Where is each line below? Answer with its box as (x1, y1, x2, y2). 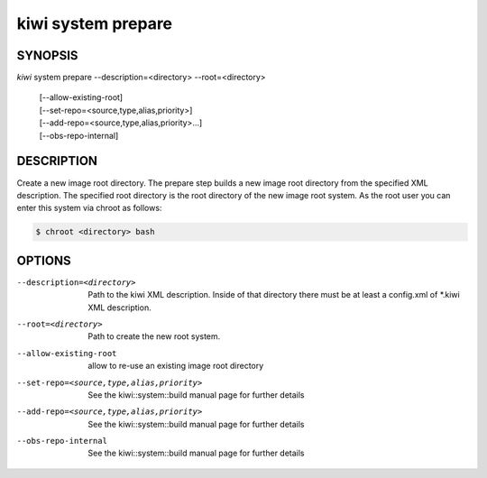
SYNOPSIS (16, 48, 78, 63)
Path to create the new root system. (87, 331, 221, 342)
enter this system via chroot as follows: (16, 203, 162, 214)
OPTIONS (16, 253, 71, 268)
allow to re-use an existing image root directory (87, 361, 264, 372)
